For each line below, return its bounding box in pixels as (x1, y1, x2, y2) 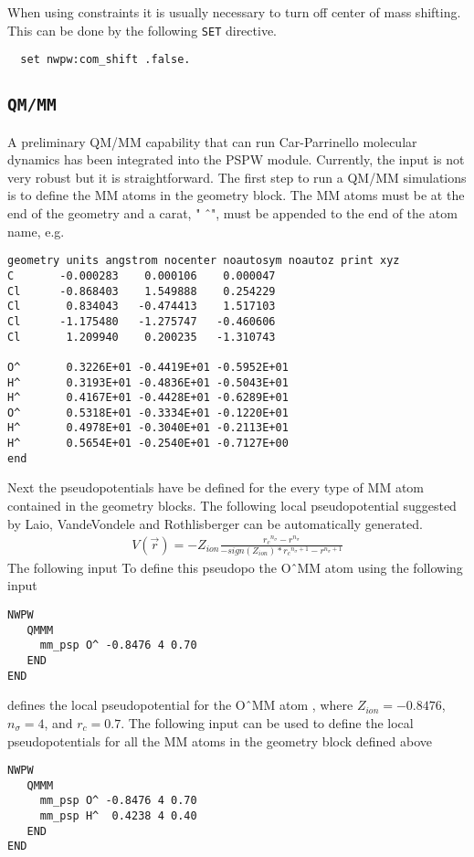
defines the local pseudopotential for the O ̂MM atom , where (7, 695, 353, 714)
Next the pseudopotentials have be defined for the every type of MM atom (7, 478, 425, 497)
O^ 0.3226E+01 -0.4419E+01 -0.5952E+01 (7, 360, 289, 374)
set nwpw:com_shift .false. (20, 53, 191, 67)
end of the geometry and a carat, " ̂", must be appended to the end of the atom (7, 204, 458, 223)
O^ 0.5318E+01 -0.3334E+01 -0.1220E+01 (7, 406, 289, 419)
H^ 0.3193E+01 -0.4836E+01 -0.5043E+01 (7, 376, 289, 389)
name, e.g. (7, 221, 65, 240)
